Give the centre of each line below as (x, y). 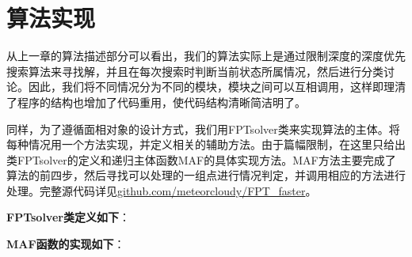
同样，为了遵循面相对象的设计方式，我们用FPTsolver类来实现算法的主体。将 (203, 128)
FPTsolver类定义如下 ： (68, 217)
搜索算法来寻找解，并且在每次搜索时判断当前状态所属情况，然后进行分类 (195, 71)
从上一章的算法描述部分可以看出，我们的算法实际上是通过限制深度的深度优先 (206, 56)
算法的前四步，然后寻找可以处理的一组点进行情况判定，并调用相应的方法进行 (206, 175)
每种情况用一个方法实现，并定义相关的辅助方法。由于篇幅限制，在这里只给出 (206, 144)
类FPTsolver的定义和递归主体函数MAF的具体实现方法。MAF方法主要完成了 (201, 159)
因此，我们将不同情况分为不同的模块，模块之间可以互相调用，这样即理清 (217, 87)
